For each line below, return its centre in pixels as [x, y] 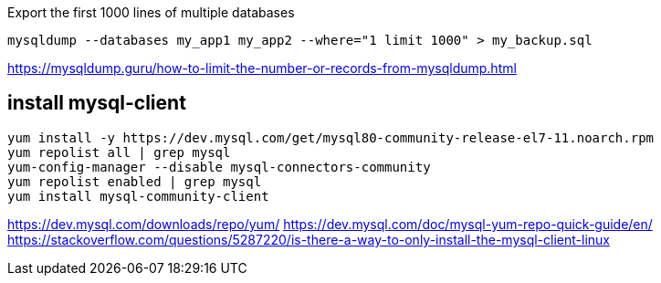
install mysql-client [97, 103]
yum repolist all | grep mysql [119, 152]
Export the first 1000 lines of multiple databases [151, 12]
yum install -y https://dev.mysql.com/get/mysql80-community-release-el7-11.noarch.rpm [331, 137]
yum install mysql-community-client [138, 196]
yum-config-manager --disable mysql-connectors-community [219, 167]
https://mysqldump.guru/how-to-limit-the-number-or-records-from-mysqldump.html [262, 68]
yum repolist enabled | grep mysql [135, 181]
